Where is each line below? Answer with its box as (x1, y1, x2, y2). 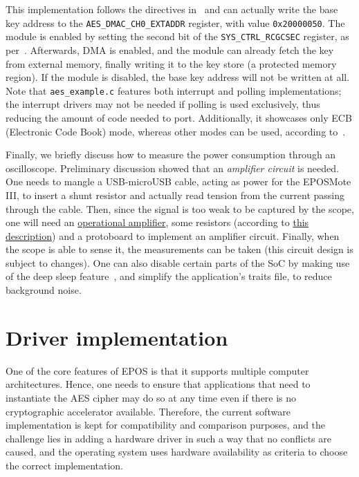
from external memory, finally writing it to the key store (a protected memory (6, 56, 337, 71)
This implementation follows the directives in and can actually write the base (6, 2, 338, 16)
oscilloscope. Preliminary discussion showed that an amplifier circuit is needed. (6, 160, 339, 175)
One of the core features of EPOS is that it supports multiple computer (6, 363, 309, 377)
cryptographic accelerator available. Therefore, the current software (6, 404, 291, 418)
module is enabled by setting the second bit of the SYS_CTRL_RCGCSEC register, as (6, 29, 349, 44)
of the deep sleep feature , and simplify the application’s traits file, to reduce (6, 269, 332, 283)
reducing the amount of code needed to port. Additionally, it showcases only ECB (6, 110, 352, 124)
